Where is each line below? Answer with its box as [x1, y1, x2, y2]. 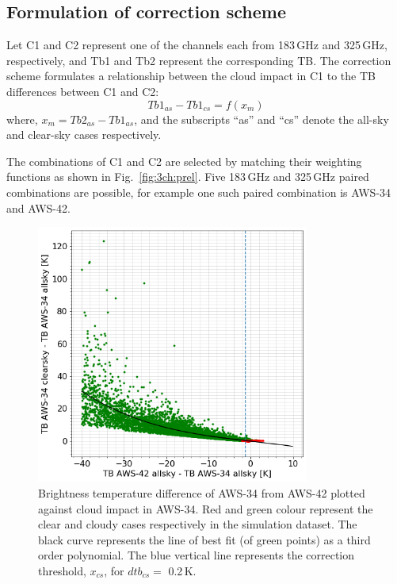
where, [6, 110, 38, 127]
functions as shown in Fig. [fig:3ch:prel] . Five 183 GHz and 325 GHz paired [6, 168, 369, 185]
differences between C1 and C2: [6, 83, 159, 99]
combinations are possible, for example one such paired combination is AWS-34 [6, 183, 391, 200]
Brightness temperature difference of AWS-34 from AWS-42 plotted [38, 484, 365, 501]
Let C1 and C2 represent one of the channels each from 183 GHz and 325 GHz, [6, 36, 387, 53]
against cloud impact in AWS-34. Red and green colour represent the [38, 500, 373, 517]
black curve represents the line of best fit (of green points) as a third [38, 531, 371, 547]
